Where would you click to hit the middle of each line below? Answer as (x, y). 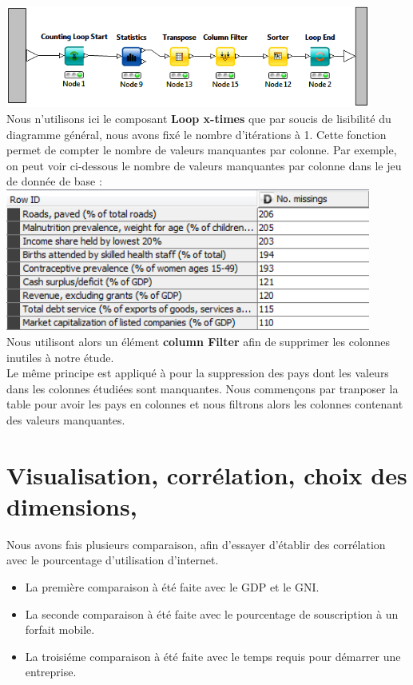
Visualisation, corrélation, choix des (207, 474)
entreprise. (51, 672)
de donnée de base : (54, 181)
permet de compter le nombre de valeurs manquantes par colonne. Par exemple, (202, 150)
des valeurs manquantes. (66, 419)
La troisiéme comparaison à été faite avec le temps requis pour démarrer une (213, 656)
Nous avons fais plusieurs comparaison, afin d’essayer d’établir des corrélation (196, 544)
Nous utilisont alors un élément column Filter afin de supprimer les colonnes (199, 341)
